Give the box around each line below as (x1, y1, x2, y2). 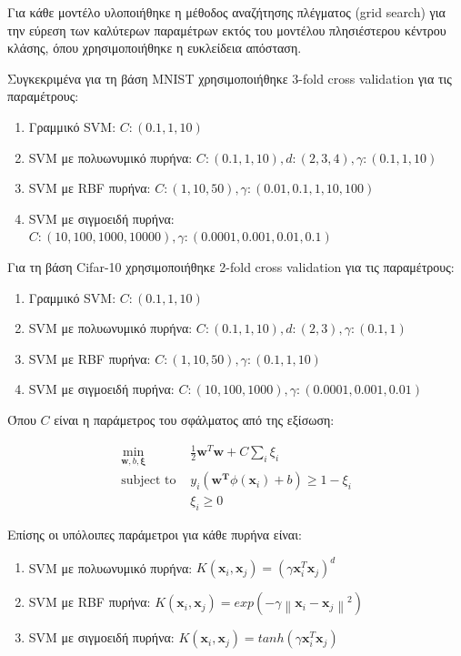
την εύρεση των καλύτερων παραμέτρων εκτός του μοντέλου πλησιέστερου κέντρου (7, 20, 446, 39)
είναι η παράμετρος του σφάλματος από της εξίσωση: (54, 409, 335, 429)
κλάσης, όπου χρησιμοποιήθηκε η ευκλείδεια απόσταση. (7, 38, 302, 57)
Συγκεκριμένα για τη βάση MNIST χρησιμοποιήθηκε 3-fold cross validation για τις (7, 68, 452, 87)
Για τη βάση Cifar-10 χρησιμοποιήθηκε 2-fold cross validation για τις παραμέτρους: (7, 257, 455, 276)
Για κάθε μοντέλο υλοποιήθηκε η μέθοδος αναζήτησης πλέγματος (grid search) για (7, 3, 446, 21)
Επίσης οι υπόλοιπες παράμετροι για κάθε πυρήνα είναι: (7, 525, 302, 544)
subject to (121, 474, 176, 488)
